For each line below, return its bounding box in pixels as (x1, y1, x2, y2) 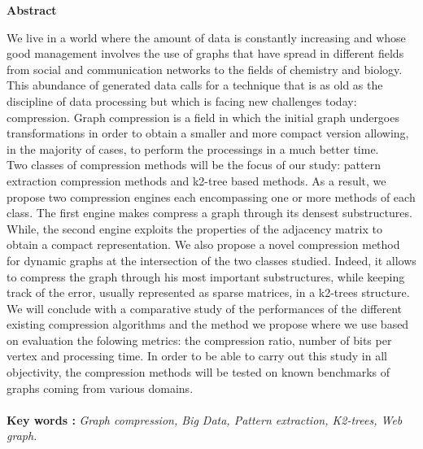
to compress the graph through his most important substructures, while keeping (7, 268, 405, 285)
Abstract (7, 2, 57, 18)
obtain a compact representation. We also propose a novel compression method (7, 236, 400, 253)
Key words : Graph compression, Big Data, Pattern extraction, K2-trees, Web (7, 411, 403, 428)
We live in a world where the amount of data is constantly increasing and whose (7, 28, 406, 46)
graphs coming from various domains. (7, 379, 194, 396)
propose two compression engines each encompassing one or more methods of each (7, 188, 416, 205)
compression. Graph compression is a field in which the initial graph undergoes (7, 108, 399, 125)
